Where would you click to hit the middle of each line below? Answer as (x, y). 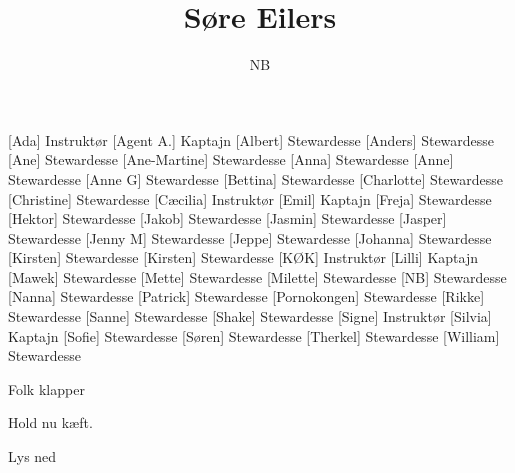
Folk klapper (46, 388)
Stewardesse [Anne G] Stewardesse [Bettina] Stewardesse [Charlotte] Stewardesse (255, 178)
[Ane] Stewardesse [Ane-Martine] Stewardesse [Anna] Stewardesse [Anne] (231, 159)
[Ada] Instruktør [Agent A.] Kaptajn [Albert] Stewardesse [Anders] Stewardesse (251, 139)
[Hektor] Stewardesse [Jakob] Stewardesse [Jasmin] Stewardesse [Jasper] (227, 218)
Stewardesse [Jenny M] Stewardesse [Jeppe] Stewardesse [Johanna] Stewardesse (250, 237)
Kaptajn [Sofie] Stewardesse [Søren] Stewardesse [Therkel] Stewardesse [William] (254, 335)
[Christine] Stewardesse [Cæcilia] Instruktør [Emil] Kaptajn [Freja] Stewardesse (250, 198)
